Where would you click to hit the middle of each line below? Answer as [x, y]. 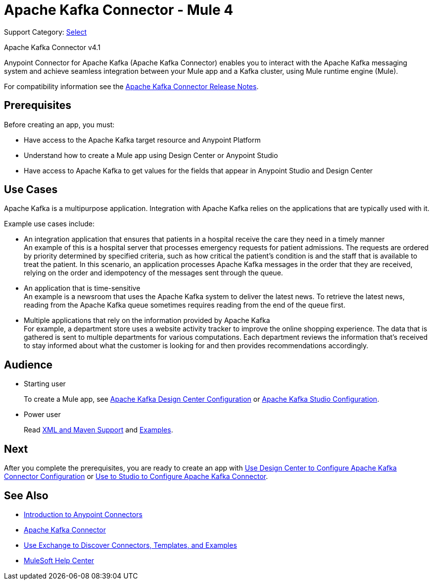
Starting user [45, 384]
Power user [42, 415]
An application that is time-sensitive [82, 288]
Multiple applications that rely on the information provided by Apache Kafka [147, 320]
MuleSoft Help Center [59, 560]
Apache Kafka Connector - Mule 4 [119, 10]
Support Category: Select [46, 32]
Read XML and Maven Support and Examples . [98, 430]
